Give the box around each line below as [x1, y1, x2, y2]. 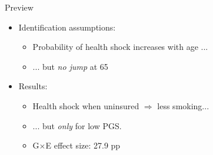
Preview [5, 1, 34, 13]
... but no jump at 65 [32, 60, 108, 72]
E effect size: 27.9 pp [45, 139, 121, 151]
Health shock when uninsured [32, 99, 139, 112]
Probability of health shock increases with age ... [32, 41, 208, 53]
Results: [18, 80, 48, 92]
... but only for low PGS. [32, 119, 122, 132]
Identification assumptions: [18, 21, 116, 33]
